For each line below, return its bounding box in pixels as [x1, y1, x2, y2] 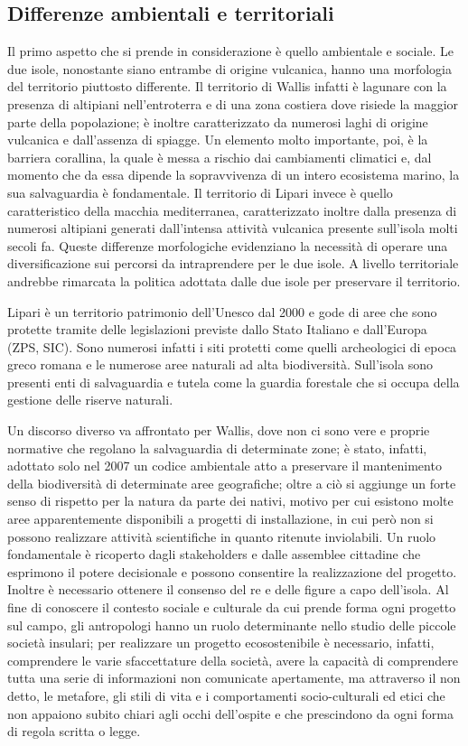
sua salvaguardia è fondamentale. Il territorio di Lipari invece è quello [7, 182, 393, 201]
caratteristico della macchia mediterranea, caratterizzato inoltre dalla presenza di [7, 200, 457, 219]
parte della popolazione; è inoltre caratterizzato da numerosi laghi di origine [7, 112, 428, 131]
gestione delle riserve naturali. [7, 390, 173, 409]
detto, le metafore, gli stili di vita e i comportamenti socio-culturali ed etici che [7, 685, 445, 704]
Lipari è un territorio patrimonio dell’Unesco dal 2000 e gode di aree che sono [7, 302, 437, 321]
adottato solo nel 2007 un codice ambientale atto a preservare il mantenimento [7, 456, 442, 475]
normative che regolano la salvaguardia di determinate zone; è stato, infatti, [7, 438, 427, 457]
